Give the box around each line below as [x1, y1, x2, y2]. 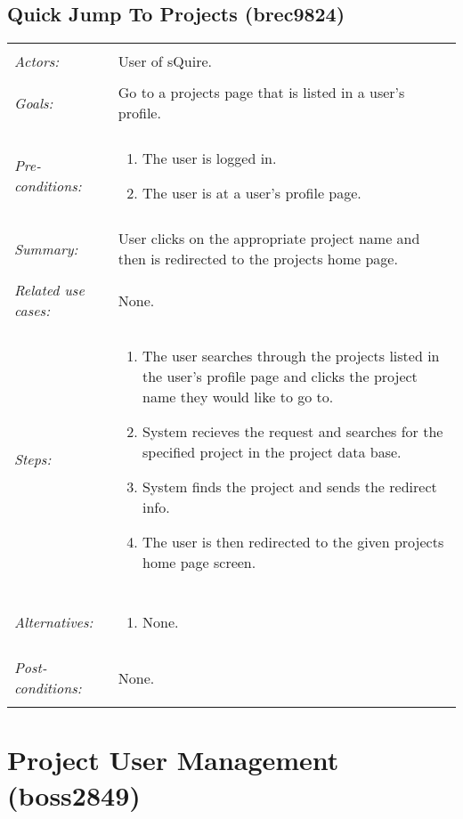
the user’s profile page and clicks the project [142, 366, 418, 387]
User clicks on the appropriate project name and [118, 228, 420, 249]
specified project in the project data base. [142, 442, 402, 463]
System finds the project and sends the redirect [142, 476, 437, 498]
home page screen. [142, 552, 256, 573]
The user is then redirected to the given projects [142, 531, 444, 553]
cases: [14, 300, 51, 321]
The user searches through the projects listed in [142, 345, 440, 367]
